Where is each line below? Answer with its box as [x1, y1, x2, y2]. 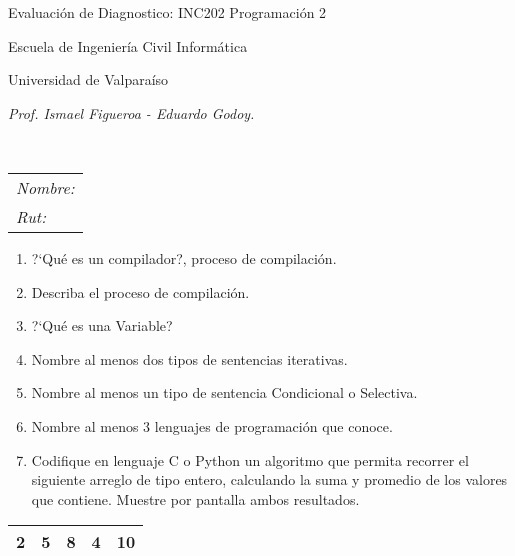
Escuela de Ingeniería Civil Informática [8, 35, 248, 56]
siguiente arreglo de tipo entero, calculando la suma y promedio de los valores [31, 469, 508, 490]
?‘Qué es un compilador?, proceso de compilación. [31, 247, 337, 268]
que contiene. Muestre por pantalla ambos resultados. [31, 488, 360, 509]
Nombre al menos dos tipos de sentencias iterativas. [31, 348, 348, 369]
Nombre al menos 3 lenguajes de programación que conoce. [31, 415, 393, 436]
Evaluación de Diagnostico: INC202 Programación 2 [8, 2, 327, 22]
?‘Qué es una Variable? [31, 315, 173, 336]
